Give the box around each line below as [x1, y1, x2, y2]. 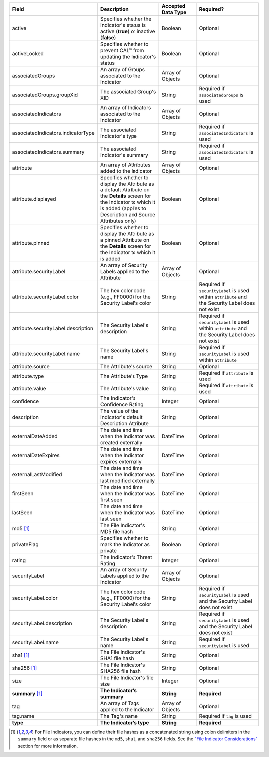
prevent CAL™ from [100, 47, 144, 54]
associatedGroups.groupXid [12, 91, 78, 98]
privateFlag [12, 541, 39, 548]
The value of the [100, 408, 139, 414]
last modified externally [100, 477, 155, 484]
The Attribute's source [100, 363, 153, 370]
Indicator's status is [100, 22, 146, 28]
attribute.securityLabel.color [12, 293, 79, 300]
